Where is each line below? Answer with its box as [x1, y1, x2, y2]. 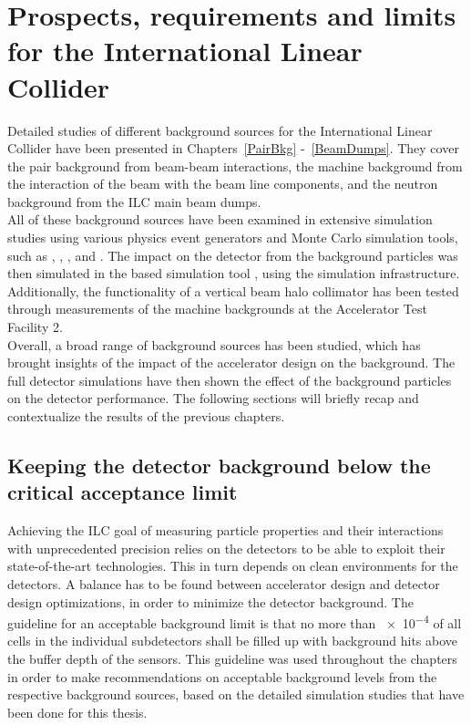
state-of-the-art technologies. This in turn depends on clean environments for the [7, 556, 458, 575]
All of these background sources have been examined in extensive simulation [7, 210, 433, 229]
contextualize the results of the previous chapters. [7, 407, 285, 425]
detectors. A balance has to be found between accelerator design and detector [7, 574, 440, 593]
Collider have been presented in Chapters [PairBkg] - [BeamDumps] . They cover [7, 139, 459, 158]
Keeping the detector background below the [7, 451, 431, 479]
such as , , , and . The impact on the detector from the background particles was [7, 245, 458, 264]
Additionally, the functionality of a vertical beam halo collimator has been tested [7, 281, 459, 300]
